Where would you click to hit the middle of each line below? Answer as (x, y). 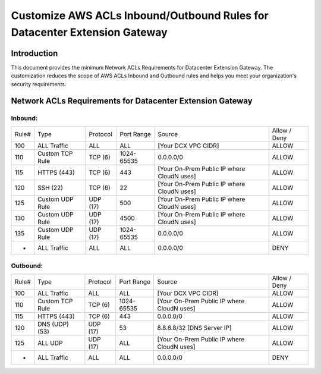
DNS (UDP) (53, 324)
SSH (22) (51, 187)
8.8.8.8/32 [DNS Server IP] (194, 328)
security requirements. (39, 84)
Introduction (34, 53)
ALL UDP (50, 343)
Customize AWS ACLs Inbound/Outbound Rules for (140, 15)
